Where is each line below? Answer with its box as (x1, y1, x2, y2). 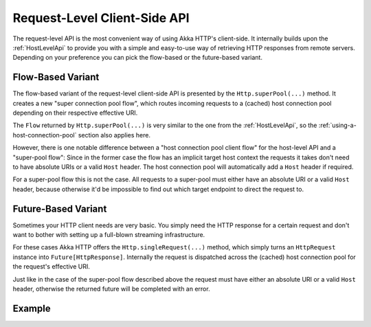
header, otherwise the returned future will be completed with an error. (12, 285, 210, 293)
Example (12, 302, 51, 314)
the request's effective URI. (12, 262, 91, 271)
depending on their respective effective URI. (12, 109, 138, 117)
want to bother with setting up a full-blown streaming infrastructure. (12, 231, 205, 239)
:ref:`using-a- (318, 121, 357, 130)
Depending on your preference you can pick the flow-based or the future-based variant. (12, 54, 262, 62)
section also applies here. (78, 131, 151, 139)
